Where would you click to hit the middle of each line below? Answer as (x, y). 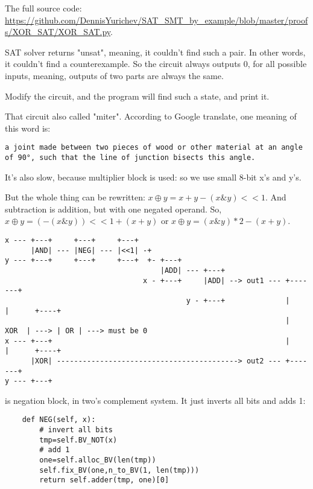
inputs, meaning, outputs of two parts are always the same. (114, 75)
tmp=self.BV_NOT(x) (78, 440)
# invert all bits (76, 430)
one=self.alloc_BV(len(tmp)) (98, 460)
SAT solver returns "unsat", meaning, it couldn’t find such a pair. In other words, (155, 52)
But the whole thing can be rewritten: (75, 197)
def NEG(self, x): (59, 420)
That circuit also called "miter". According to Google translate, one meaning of (151, 116)
